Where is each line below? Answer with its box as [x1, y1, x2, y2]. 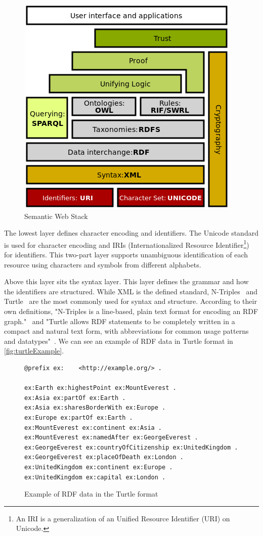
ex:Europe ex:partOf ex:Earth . [24, 414, 133, 421]
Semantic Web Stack [24, 210, 88, 221]
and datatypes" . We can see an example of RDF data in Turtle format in [4, 335, 233, 346]
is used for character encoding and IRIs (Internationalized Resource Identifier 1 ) [4, 238, 249, 250]
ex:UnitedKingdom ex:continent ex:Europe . [24, 463, 173, 471]
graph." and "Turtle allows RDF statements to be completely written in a [4, 316, 235, 326]
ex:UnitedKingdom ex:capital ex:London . [24, 473, 166, 481]
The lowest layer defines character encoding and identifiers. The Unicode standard [4, 228, 258, 238]
